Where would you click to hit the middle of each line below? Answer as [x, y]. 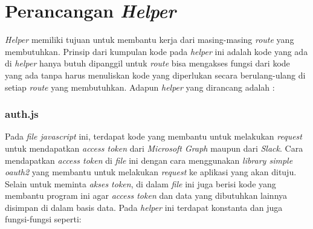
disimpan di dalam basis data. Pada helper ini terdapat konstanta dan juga [144, 207]
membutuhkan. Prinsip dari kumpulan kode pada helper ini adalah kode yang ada [156, 51]
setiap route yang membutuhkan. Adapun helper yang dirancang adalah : [140, 87]
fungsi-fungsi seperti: [43, 219]
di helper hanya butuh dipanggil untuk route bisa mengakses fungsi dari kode [147, 63]
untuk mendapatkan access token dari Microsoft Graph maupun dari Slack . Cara [154, 148]
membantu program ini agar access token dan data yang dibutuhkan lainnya [146, 195]
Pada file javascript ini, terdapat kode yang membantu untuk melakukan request [153, 136]
